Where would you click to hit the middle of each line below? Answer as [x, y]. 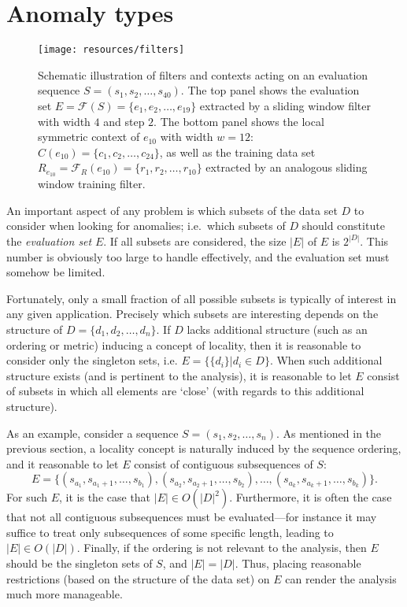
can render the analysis [341, 578]
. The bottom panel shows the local [239, 121]
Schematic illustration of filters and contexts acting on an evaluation [203, 74]
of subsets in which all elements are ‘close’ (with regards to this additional [185, 391]
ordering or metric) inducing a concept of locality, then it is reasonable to [184, 344]
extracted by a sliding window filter [285, 105]
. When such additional [326, 360]
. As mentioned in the [329, 433]
